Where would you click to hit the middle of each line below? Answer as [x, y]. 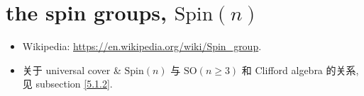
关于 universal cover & [72, 70]
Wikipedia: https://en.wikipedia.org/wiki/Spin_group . [142, 46]
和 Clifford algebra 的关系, [300, 70]
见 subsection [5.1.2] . [67, 84]
